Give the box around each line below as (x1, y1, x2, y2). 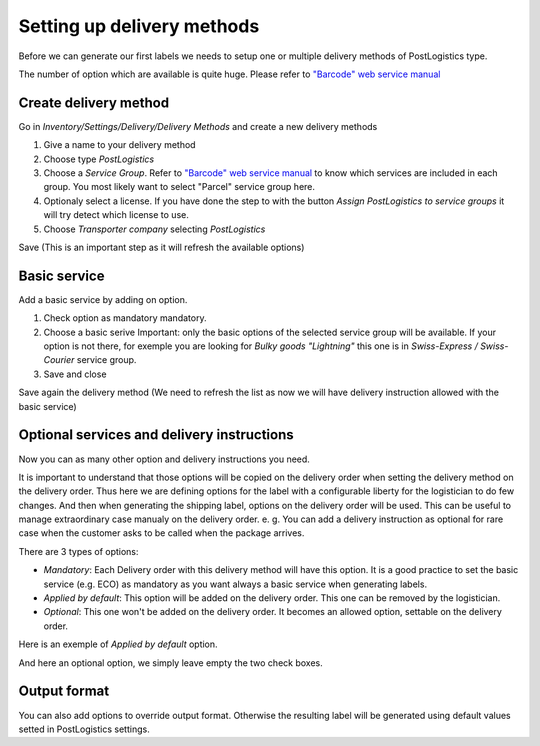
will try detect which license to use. (43, 209, 189, 221)
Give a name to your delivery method (43, 139, 196, 151)
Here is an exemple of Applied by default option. (18, 638, 219, 650)
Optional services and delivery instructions (18, 426, 294, 444)
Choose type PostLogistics (43, 153, 155, 165)
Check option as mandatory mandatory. (43, 312, 207, 324)
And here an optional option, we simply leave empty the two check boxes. (18, 656, 324, 669)
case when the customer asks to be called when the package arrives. (18, 527, 305, 539)
